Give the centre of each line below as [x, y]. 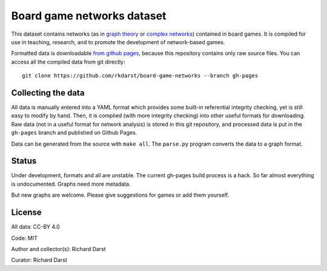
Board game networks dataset [89, 16]
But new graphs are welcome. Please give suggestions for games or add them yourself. [120, 195]
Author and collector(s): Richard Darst [58, 249]
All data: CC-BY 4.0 [35, 227]
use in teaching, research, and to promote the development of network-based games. [118, 42]
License [26, 213]
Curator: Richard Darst [39, 260]
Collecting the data [48, 93]
